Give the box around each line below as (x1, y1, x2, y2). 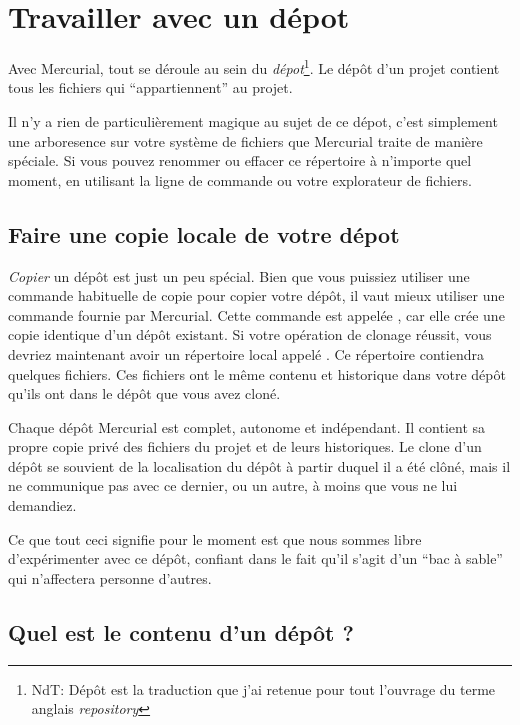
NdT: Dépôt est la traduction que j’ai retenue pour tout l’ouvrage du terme (31, 678, 496, 699)
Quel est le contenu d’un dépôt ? (8, 616, 354, 647)
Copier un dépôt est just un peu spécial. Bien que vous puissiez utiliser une (8, 265, 470, 286)
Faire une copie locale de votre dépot (8, 218, 400, 249)
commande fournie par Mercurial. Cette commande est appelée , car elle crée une (8, 304, 505, 325)
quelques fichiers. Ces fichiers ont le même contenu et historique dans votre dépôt (8, 363, 506, 384)
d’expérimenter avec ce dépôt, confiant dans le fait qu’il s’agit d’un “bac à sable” (8, 548, 503, 569)
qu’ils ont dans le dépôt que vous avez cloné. (8, 383, 281, 404)
